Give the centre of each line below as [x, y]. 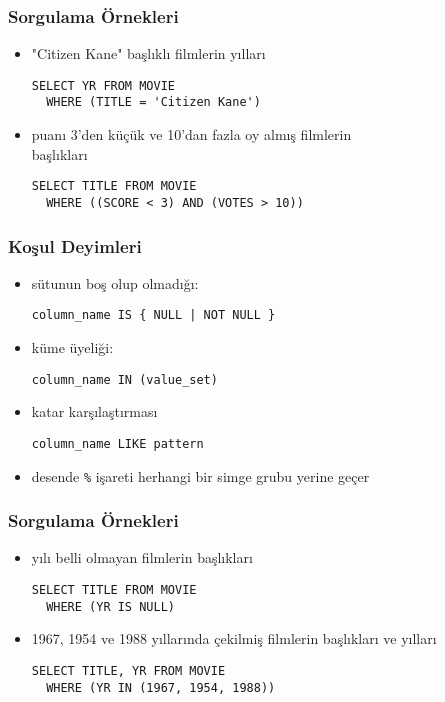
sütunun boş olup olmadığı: [115, 282]
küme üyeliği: [72, 347]
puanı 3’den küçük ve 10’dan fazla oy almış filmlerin [191, 134]
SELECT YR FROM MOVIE [103, 85]
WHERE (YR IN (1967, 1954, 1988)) [161, 687]
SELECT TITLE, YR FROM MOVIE [128, 670]
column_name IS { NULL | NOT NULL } [153, 315]
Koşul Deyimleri [75, 245]
